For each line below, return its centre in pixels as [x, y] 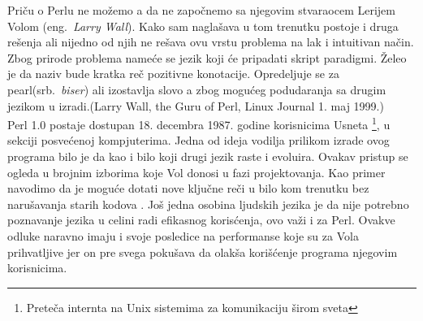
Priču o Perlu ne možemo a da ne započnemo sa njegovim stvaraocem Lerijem [201, 10]
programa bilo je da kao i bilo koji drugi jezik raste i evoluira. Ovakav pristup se [208, 156]
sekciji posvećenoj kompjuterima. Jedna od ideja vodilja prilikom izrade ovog [199, 140]
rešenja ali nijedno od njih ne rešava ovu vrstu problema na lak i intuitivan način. [211, 42]
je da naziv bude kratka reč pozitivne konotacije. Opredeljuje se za [173, 74]
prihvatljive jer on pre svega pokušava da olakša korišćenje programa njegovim [203, 252]
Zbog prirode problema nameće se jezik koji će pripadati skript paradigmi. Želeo [207, 57]
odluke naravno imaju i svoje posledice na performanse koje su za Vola [183, 235]
